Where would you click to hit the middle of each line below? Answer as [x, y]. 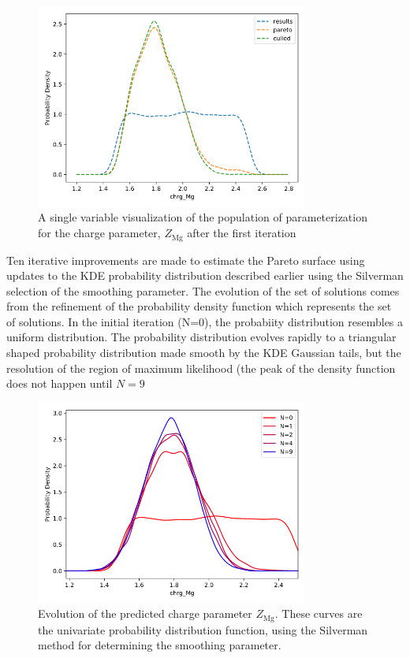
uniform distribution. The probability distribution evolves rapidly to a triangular [201, 337]
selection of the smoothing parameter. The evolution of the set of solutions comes [203, 290]
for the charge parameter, [99, 233]
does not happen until [60, 383]
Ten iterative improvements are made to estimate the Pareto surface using [186, 260]
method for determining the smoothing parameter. [160, 645]
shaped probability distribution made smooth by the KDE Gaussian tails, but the [204, 353]
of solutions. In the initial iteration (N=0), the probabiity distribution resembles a [205, 321]
